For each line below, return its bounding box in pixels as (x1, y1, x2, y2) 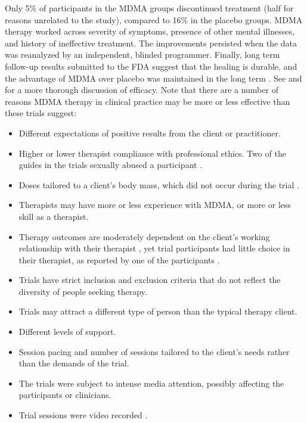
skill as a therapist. (18, 210, 89, 222)
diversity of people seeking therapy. (18, 285, 147, 297)
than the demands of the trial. (18, 357, 129, 369)
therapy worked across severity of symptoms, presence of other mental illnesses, (5, 25, 294, 38)
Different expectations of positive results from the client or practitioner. (18, 126, 281, 139)
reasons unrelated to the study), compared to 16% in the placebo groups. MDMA (5, 13, 303, 26)
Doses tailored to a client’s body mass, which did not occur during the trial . (18, 178, 299, 191)
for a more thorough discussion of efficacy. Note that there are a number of (5, 83, 278, 96)
